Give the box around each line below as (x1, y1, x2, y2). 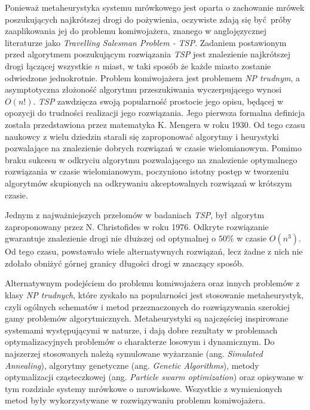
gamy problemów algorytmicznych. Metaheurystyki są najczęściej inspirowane (5, 312, 288, 325)
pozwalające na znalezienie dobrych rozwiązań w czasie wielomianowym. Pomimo (5, 142, 302, 154)
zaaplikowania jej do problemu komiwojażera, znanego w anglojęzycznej (5, 25, 266, 37)
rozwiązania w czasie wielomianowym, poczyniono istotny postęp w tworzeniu (5, 165, 289, 178)
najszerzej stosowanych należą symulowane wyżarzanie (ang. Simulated (5, 347, 263, 360)
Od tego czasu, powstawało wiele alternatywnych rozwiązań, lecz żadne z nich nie (5, 245, 303, 258)
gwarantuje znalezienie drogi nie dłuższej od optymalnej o (5, 232, 216, 244)
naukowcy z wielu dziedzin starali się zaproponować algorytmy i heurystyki (5, 130, 279, 142)
